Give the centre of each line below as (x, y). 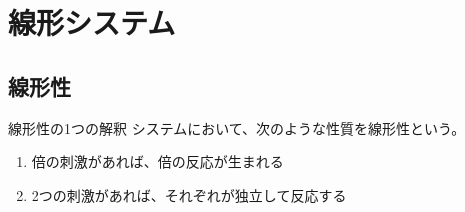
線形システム (92, 22)
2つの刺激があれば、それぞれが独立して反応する (189, 194)
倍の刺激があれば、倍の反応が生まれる (157, 161)
